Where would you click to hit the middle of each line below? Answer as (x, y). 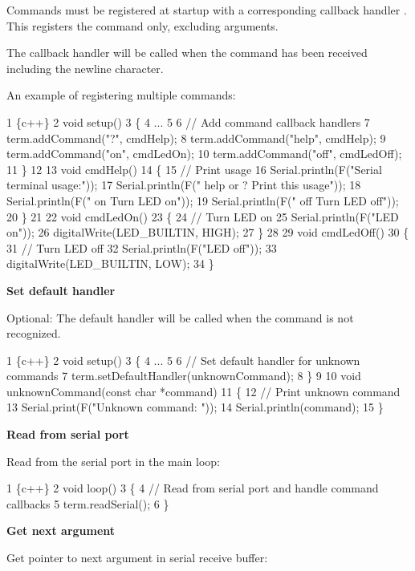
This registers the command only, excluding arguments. (142, 25)
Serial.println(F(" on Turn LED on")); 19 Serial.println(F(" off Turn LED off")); (203, 200)
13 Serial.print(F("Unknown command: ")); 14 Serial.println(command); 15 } (195, 407)
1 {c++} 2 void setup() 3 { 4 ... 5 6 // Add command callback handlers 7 (188, 121)
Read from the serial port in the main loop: (114, 461)
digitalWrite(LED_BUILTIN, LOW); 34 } (110, 263)
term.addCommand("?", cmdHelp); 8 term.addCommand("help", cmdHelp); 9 (196, 138)
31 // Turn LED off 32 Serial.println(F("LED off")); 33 (142, 247)
